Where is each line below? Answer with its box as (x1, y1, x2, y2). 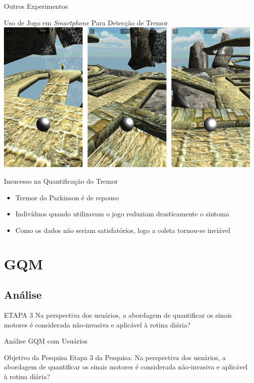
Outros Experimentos (4, 1, 68, 11)
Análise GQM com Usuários (4, 336, 88, 346)
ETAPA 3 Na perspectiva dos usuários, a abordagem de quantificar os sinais (4, 310, 232, 320)
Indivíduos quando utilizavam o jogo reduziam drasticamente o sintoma (15, 209, 230, 219)
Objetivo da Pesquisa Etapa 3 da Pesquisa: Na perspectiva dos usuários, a (4, 352, 226, 362)
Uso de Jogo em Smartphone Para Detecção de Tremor (4, 17, 168, 27)
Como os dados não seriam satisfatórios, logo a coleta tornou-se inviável (15, 225, 231, 235)
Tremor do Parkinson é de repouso (15, 192, 119, 202)
